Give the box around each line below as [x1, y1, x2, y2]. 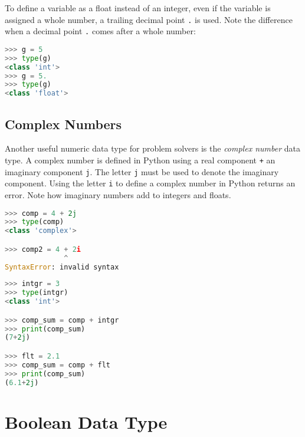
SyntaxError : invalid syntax [5, 262, 119, 271]
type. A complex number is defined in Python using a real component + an [5, 153, 276, 166]
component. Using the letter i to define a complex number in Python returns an [5, 177, 296, 189]
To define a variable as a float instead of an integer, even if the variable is [5, 2, 271, 14]
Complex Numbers [5, 114, 122, 133]
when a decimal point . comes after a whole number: [5, 25, 196, 37]
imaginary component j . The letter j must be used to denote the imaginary [5, 165, 279, 178]
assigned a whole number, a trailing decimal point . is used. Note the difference [5, 13, 293, 25]
